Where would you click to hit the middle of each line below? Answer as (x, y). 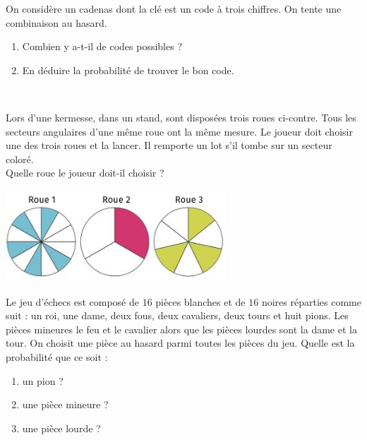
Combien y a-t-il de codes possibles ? (102, 46)
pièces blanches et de (200, 301)
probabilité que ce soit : (57, 356)
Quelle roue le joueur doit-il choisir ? (85, 173)
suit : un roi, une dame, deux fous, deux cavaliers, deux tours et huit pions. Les (177, 315)
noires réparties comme (311, 301)
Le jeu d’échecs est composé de (72, 301)
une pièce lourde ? (61, 428)
